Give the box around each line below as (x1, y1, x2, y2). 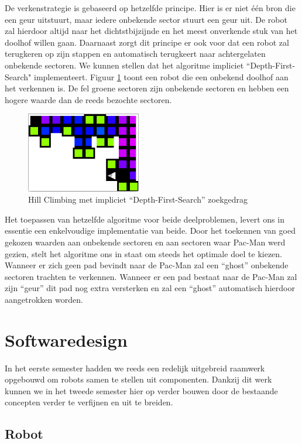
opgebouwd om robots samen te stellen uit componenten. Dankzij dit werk (5, 373, 272, 385)
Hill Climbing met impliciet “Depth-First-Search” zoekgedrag (28, 193, 248, 206)
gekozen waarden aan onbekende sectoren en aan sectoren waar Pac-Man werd (5, 235, 286, 248)
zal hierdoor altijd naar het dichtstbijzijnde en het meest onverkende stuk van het (5, 25, 298, 37)
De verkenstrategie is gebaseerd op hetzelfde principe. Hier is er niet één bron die (5, 2, 296, 13)
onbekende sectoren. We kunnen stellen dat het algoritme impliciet (5, 59, 244, 71)
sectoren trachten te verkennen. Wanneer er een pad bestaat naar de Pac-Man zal (5, 270, 297, 282)
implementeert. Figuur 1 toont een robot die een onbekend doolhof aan (33, 70, 289, 83)
